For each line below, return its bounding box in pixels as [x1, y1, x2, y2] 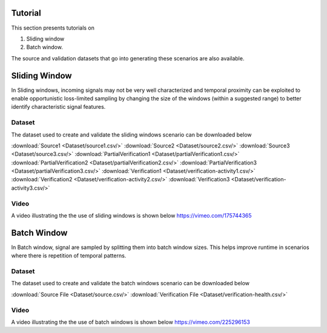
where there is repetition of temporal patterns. [11, 252, 127, 259]
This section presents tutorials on [11, 24, 95, 31]
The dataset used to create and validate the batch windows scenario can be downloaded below [11, 280, 250, 287]
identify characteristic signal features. [11, 103, 106, 111]
